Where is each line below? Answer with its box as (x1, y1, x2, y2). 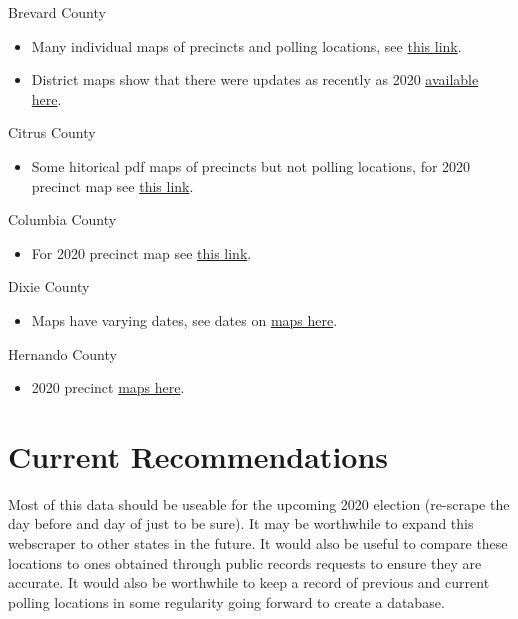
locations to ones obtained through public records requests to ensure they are (8, 552, 482, 573)
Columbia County (8, 209, 117, 230)
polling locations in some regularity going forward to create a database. (8, 591, 445, 612)
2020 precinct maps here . (31, 377, 185, 398)
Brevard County (8, 2, 106, 22)
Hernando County (8, 343, 117, 364)
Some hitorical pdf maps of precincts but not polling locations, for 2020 (31, 155, 471, 176)
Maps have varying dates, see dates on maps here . (31, 309, 338, 330)
